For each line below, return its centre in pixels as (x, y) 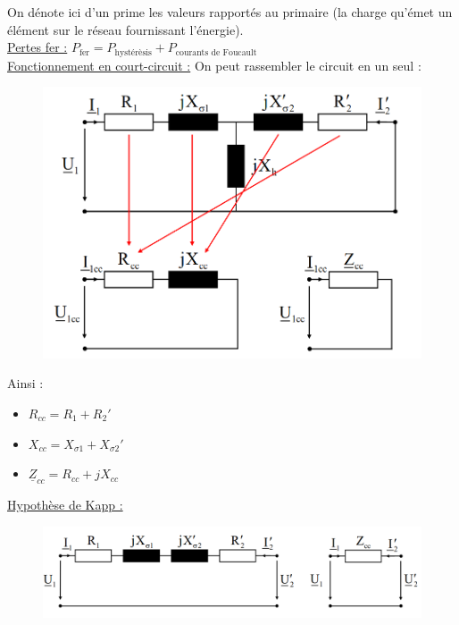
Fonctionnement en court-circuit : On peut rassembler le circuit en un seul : (214, 65)
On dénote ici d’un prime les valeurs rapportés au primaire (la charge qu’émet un (230, 12)
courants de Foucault (216, 52)
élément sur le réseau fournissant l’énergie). (125, 29)
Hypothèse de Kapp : (65, 505)
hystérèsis (133, 52)
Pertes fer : (38, 47)
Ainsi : (25, 383)
